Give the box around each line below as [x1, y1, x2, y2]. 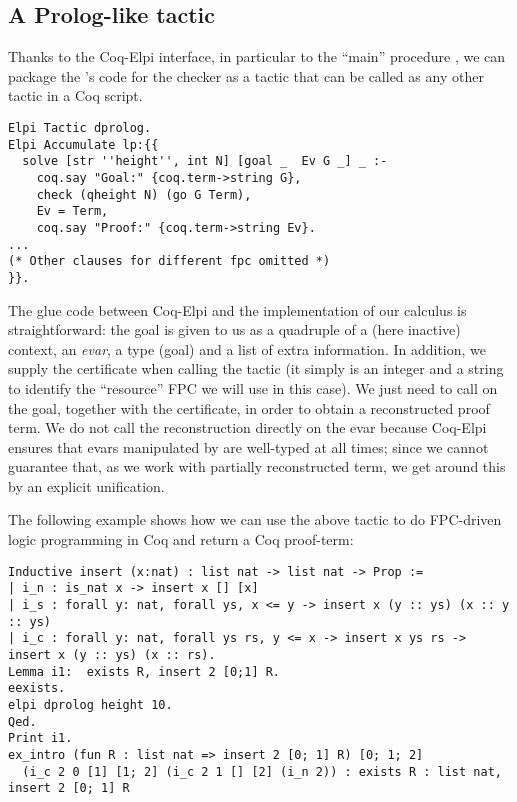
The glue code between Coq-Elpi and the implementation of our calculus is [8, 299, 467, 320]
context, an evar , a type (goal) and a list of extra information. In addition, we [8, 338, 487, 359]
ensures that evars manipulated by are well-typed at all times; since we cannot [8, 436, 489, 457]
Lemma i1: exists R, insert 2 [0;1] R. [8, 664, 281, 679]
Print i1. [8, 731, 73, 746]
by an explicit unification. [8, 475, 165, 496]
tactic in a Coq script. [8, 85, 143, 106]
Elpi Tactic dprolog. [8, 120, 152, 135]
